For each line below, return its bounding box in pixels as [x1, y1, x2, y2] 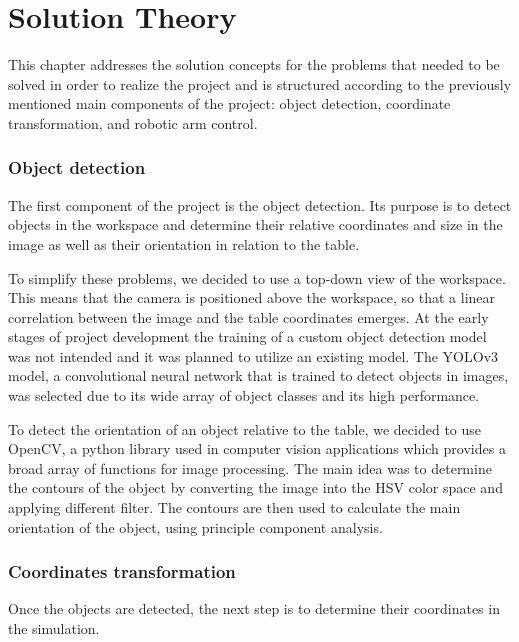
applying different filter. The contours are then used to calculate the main [8, 497, 461, 518]
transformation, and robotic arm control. [8, 112, 258, 133]
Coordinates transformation [8, 559, 236, 584]
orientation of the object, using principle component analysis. [8, 516, 383, 537]
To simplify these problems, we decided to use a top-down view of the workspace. [8, 267, 506, 288]
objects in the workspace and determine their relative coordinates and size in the [8, 214, 503, 235]
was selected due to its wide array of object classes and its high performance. [8, 385, 480, 406]
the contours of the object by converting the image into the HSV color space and [8, 477, 503, 498]
